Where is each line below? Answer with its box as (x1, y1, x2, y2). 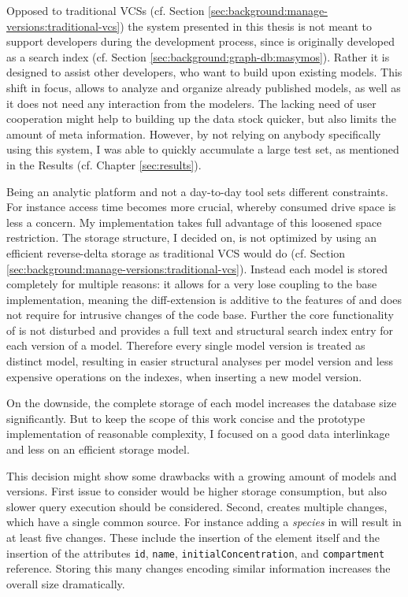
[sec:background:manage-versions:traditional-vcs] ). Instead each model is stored (6, 260, 388, 276)
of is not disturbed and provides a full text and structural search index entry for (6, 321, 394, 338)
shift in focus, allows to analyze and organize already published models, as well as (6, 79, 401, 95)
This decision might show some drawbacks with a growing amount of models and (6, 467, 397, 484)
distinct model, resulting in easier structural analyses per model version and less (6, 353, 393, 369)
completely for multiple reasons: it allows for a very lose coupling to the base (6, 276, 377, 292)
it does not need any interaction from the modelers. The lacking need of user (6, 95, 376, 111)
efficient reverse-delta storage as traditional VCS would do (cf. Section (6, 244, 346, 261)
